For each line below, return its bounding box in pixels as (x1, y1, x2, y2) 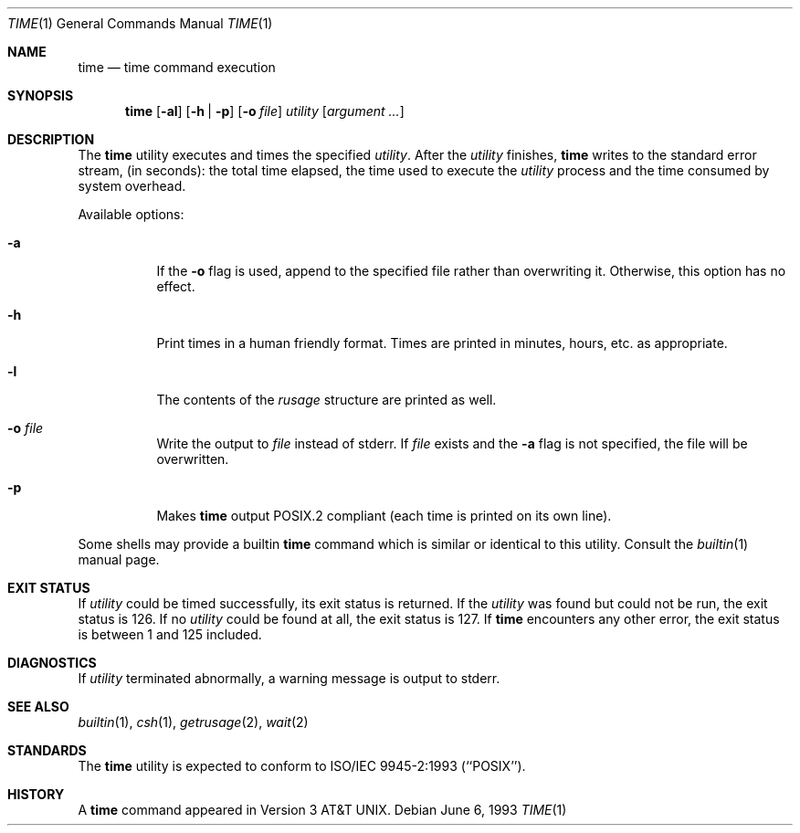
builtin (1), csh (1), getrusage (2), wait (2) (78, 714, 309, 730)
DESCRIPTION (7, 132, 95, 147)
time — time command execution (78, 59, 276, 75)
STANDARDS (7, 743, 87, 758)
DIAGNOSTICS (7, 655, 97, 670)
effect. (156, 279, 195, 294)
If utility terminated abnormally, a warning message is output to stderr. (78, 670, 500, 686)
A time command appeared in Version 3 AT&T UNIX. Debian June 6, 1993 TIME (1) (78, 802, 567, 817)
